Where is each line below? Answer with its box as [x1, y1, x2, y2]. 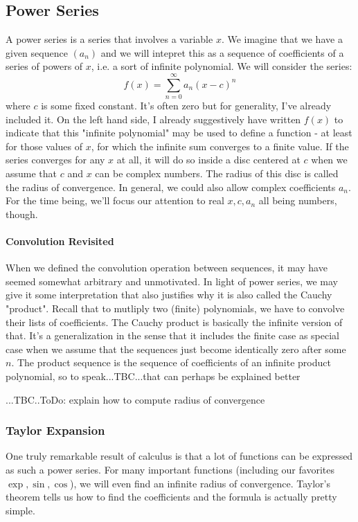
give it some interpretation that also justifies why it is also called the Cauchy [6, 287, 332, 302]
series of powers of [6, 59, 83, 73]
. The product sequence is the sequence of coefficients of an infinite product [11, 355, 331, 370]
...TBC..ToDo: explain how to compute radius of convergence [6, 392, 265, 406]
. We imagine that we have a [221, 32, 343, 46]
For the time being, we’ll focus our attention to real [6, 193, 224, 208]
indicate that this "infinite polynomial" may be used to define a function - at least [6, 125, 352, 140]
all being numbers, [258, 193, 337, 208]
